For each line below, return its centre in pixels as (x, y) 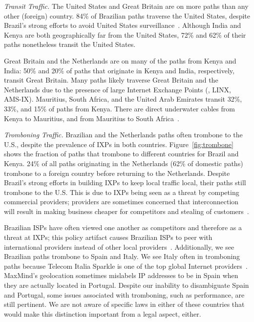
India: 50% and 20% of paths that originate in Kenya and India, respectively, (119, 70)
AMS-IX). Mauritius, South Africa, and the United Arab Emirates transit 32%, (123, 99)
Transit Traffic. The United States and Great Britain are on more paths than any (126, 6)
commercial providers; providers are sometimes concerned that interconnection (121, 202)
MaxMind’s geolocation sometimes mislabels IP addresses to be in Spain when (121, 275)
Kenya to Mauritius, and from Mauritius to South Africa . (92, 118)
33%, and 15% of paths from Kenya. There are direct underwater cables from (119, 108)
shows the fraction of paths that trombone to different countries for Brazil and (121, 154)
